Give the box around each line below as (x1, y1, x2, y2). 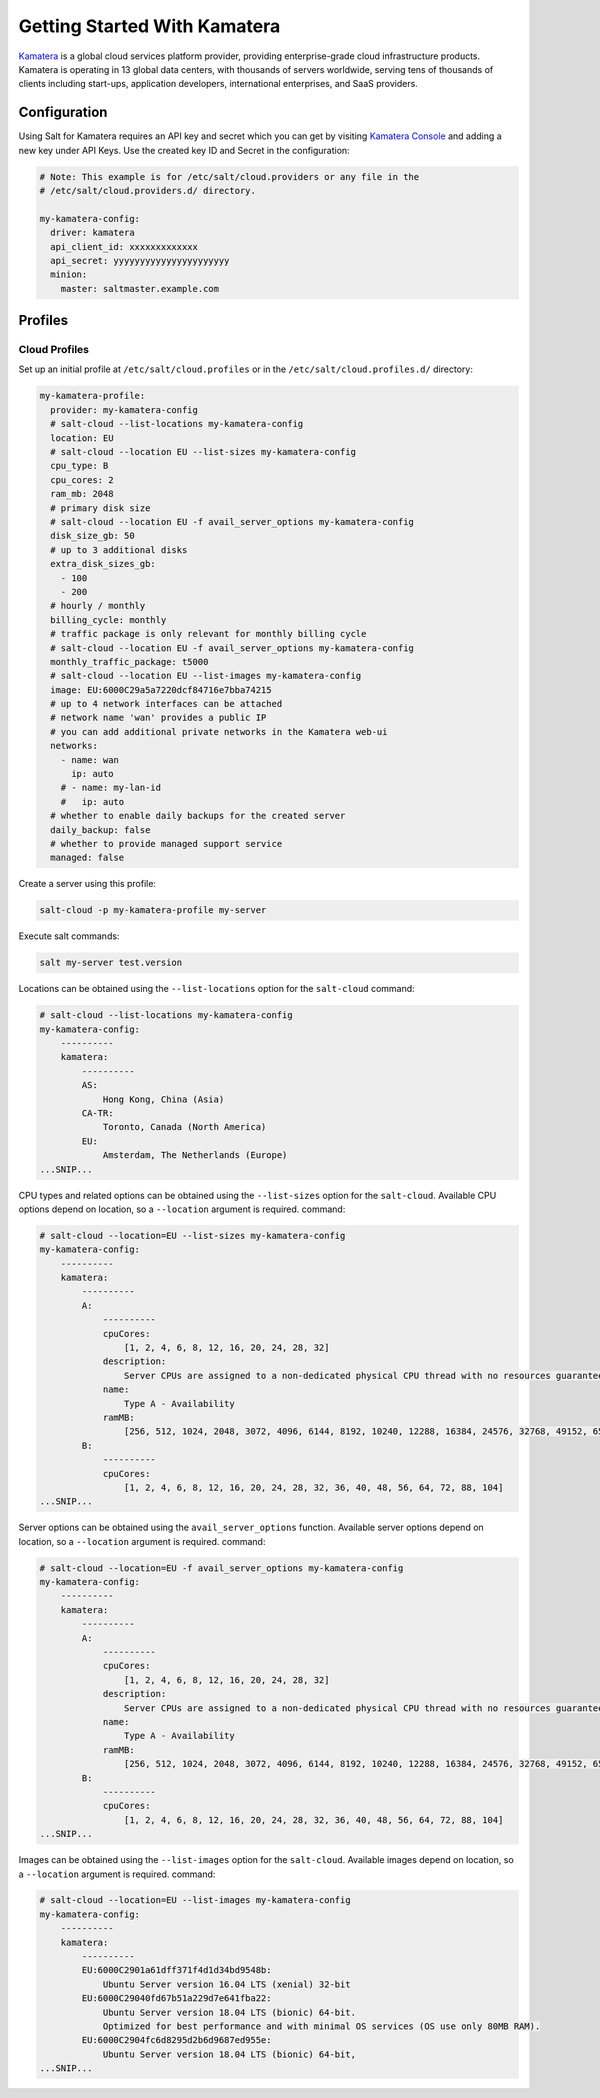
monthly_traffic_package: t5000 (50, 656, 209, 667)
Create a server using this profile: (18, 878, 157, 890)
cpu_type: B (50, 460, 109, 472)
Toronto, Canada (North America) (102, 1121, 267, 1133)
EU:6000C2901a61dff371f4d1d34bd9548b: (81, 1965, 272, 1976)
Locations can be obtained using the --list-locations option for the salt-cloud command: (18, 983, 415, 995)
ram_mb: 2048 (50, 488, 114, 500)
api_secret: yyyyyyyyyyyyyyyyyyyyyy (50, 255, 230, 266)
